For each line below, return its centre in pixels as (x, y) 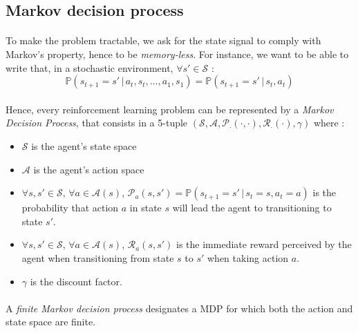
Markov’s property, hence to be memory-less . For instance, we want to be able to (177, 54)
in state (145, 208)
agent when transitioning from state (98, 257)
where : (329, 123)
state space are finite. (51, 322)
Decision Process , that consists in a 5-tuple (97, 123)
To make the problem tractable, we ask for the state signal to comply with (163, 40)
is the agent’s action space (89, 169)
